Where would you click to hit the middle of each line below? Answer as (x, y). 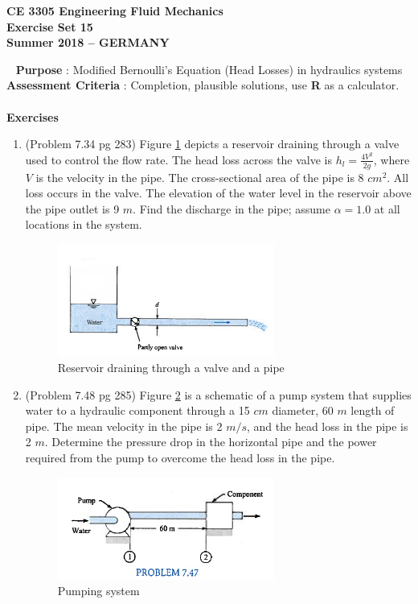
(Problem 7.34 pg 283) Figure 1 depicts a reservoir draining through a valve (212, 144)
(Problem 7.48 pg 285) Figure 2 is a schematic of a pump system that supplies (218, 394)
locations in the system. (84, 224)
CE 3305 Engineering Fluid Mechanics (115, 10)
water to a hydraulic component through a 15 (137, 410)
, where (391, 159)
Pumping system (98, 591)
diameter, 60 (303, 410)
